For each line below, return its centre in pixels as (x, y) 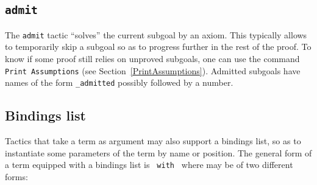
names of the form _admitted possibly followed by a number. (119, 82)
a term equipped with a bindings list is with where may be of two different (149, 165)
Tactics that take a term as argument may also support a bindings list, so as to (153, 141)
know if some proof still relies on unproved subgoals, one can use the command (152, 59)
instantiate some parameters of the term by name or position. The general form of (158, 152)
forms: (16, 176)
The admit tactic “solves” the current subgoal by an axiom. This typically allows (156, 34)
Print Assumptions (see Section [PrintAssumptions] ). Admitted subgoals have (153, 70)
